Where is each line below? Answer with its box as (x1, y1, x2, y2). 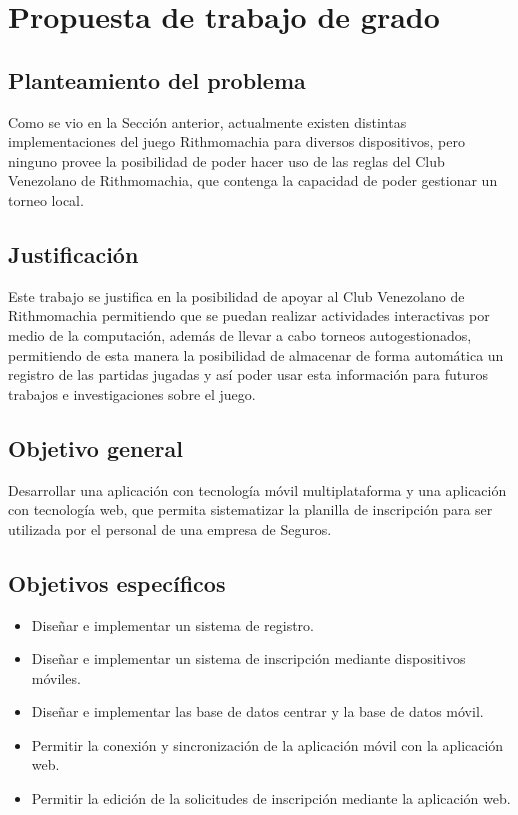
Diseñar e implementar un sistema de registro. (31, 614, 314, 635)
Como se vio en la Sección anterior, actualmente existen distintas (8, 111, 407, 132)
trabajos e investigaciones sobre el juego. (8, 383, 256, 404)
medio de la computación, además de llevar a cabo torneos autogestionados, (8, 324, 472, 345)
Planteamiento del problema (8, 64, 306, 95)
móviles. (31, 667, 81, 688)
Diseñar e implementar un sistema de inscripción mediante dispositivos (31, 648, 466, 669)
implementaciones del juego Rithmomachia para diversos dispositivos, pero (8, 131, 465, 152)
